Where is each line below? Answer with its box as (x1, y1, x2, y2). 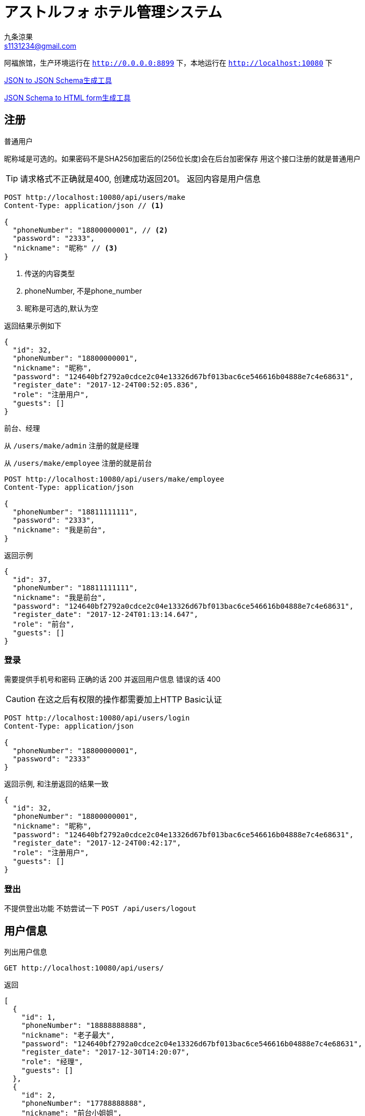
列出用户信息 (4, 947, 47, 956)
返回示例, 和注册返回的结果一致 (4, 779, 109, 789)
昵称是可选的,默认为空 (25, 303, 99, 313)
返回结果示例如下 (4, 321, 61, 330)
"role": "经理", (21, 1057, 83, 1066)
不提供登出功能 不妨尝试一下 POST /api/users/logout (4, 904, 197, 913)
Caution (6, 694, 36, 705)
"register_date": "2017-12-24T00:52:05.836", (12, 380, 199, 389)
